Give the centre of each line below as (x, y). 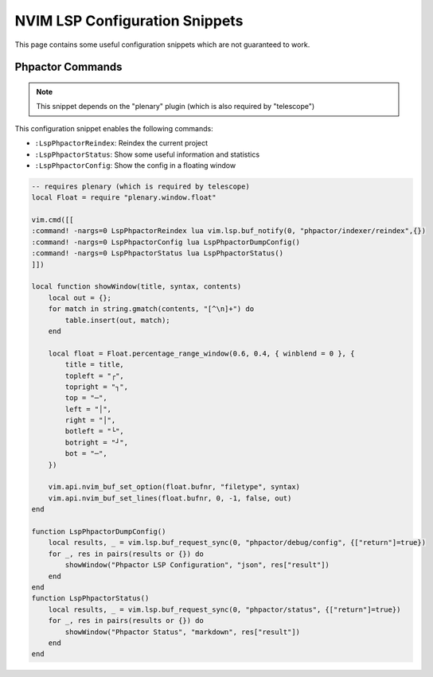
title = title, (95, 365)
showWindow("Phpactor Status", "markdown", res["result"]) (183, 632)
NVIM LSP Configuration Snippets (129, 21)
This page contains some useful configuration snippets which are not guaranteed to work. (162, 45)
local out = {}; (80, 298)
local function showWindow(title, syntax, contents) (137, 287)
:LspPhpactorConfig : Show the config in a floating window (135, 165)
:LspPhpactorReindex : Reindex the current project (121, 143)
